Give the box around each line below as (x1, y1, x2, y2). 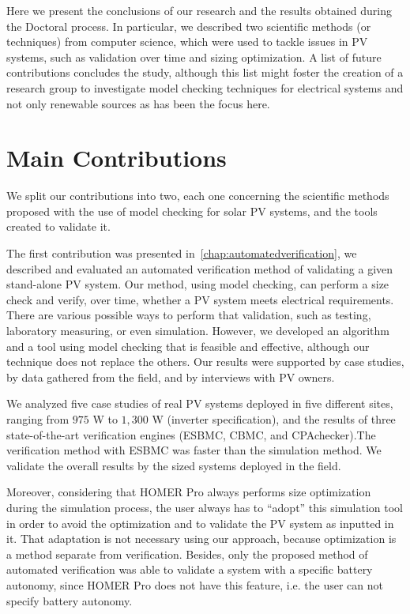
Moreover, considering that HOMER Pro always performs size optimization (6, 484, 371, 500)
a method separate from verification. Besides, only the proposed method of (6, 545, 368, 562)
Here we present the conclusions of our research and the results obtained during (6, 2, 392, 18)
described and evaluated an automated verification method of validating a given (6, 260, 393, 277)
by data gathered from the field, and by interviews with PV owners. (6, 368, 335, 385)
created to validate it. (6, 218, 111, 235)
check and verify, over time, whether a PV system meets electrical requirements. (6, 291, 394, 307)
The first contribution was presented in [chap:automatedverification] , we (6, 245, 357, 262)
